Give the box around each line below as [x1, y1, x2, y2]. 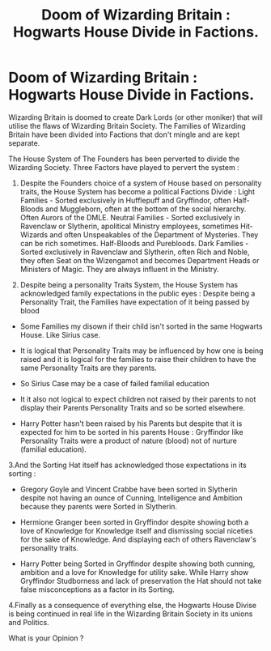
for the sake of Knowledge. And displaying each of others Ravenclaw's [19, 534, 256, 544]
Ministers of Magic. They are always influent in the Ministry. [19, 264, 220, 274]
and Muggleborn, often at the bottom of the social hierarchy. [45, 204, 247, 214]
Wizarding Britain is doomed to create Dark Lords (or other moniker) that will [8, 112, 263, 122]
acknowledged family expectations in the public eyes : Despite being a [19, 288, 256, 298]
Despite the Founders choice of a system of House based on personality [19, 178, 262, 188]
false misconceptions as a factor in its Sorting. [19, 585, 176, 594]
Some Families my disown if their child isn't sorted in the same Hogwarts [19, 321, 263, 331]
